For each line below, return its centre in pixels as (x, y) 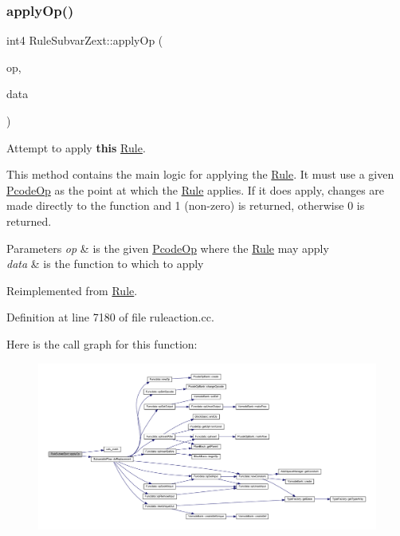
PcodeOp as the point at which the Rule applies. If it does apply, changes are (196, 189)
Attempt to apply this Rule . (76, 147)
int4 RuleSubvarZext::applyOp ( (85, 40)
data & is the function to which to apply (105, 264)
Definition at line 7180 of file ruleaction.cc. (110, 317)
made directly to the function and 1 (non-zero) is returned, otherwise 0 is (186, 205)
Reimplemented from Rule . (72, 290)
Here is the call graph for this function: (102, 343)
